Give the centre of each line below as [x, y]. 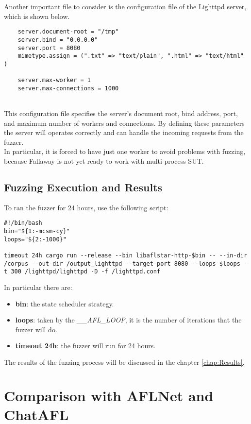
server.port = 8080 [49, 48]
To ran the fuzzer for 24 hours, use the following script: [86, 207]
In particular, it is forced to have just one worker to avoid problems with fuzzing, [125, 151]
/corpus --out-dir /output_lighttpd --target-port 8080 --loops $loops [122, 263]
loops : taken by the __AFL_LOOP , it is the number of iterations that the [128, 320]
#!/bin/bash [23, 223]
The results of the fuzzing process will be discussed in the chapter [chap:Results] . [124, 362]
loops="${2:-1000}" [35, 239]
